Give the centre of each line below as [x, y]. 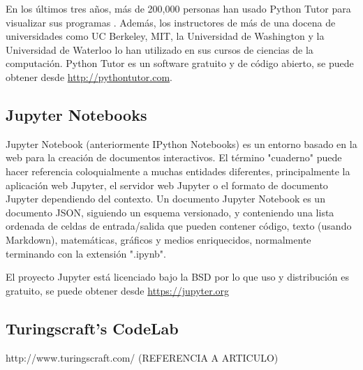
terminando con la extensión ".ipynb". [86, 253]
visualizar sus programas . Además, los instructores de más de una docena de [171, 22]
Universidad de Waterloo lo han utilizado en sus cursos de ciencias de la [160, 49]
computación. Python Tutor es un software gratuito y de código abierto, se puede [180, 63]
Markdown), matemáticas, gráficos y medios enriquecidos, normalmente [158, 239]
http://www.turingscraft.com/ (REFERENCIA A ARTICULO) [142, 357]
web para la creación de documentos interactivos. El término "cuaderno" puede [174, 157]
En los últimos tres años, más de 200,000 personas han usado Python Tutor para [178, 8]
